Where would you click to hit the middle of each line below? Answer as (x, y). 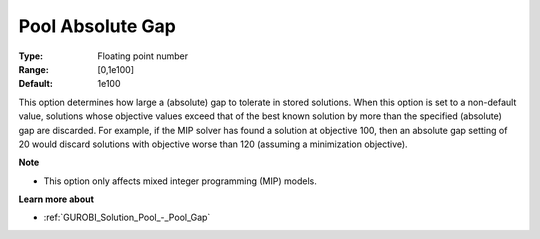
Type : (31, 56)
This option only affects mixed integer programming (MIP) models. (180, 181)
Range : (33, 69)
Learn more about (56, 199)
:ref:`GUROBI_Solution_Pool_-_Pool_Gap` (127, 217)
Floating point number (143, 56)
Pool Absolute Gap (97, 26)
